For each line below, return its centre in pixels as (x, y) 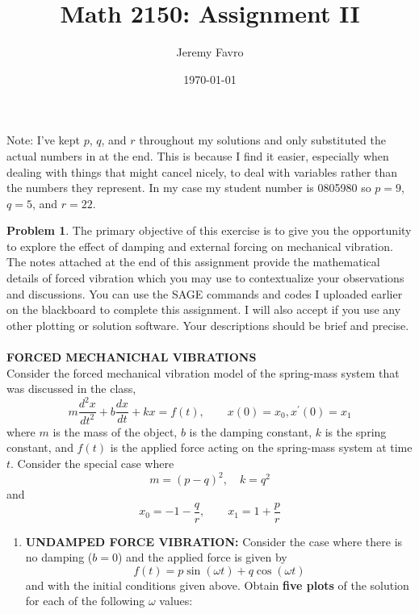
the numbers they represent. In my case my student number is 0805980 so (189, 188)
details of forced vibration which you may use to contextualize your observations (205, 278)
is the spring (356, 431)
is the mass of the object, (115, 431)
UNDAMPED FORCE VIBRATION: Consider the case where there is (214, 541)
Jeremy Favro (210, 52)
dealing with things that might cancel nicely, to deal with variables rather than (202, 171)
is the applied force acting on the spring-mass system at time (261, 447)
